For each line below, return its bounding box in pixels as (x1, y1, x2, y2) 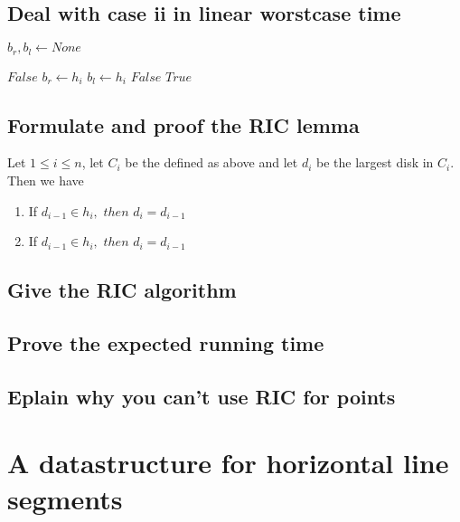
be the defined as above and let (125, 153, 298, 172)
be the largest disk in (316, 153, 434, 172)
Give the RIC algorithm (7, 276, 237, 304)
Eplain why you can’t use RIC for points (7, 382, 396, 410)
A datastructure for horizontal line (7, 444, 449, 481)
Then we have (7, 171, 84, 190)
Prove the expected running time (7, 329, 324, 356)
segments (7, 479, 123, 517)
